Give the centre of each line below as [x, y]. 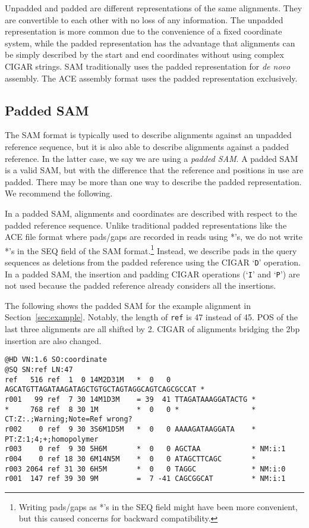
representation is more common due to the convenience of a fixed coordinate [144, 31]
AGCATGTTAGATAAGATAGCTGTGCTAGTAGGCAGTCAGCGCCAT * [105, 390]
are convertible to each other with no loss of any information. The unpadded [144, 19]
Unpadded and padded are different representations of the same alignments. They [154, 8]
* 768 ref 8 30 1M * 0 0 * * [130, 409]
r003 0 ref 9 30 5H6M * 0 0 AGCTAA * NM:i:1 [145, 449]
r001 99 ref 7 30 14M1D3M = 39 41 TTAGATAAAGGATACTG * [130, 399]
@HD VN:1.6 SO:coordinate [56, 360]
